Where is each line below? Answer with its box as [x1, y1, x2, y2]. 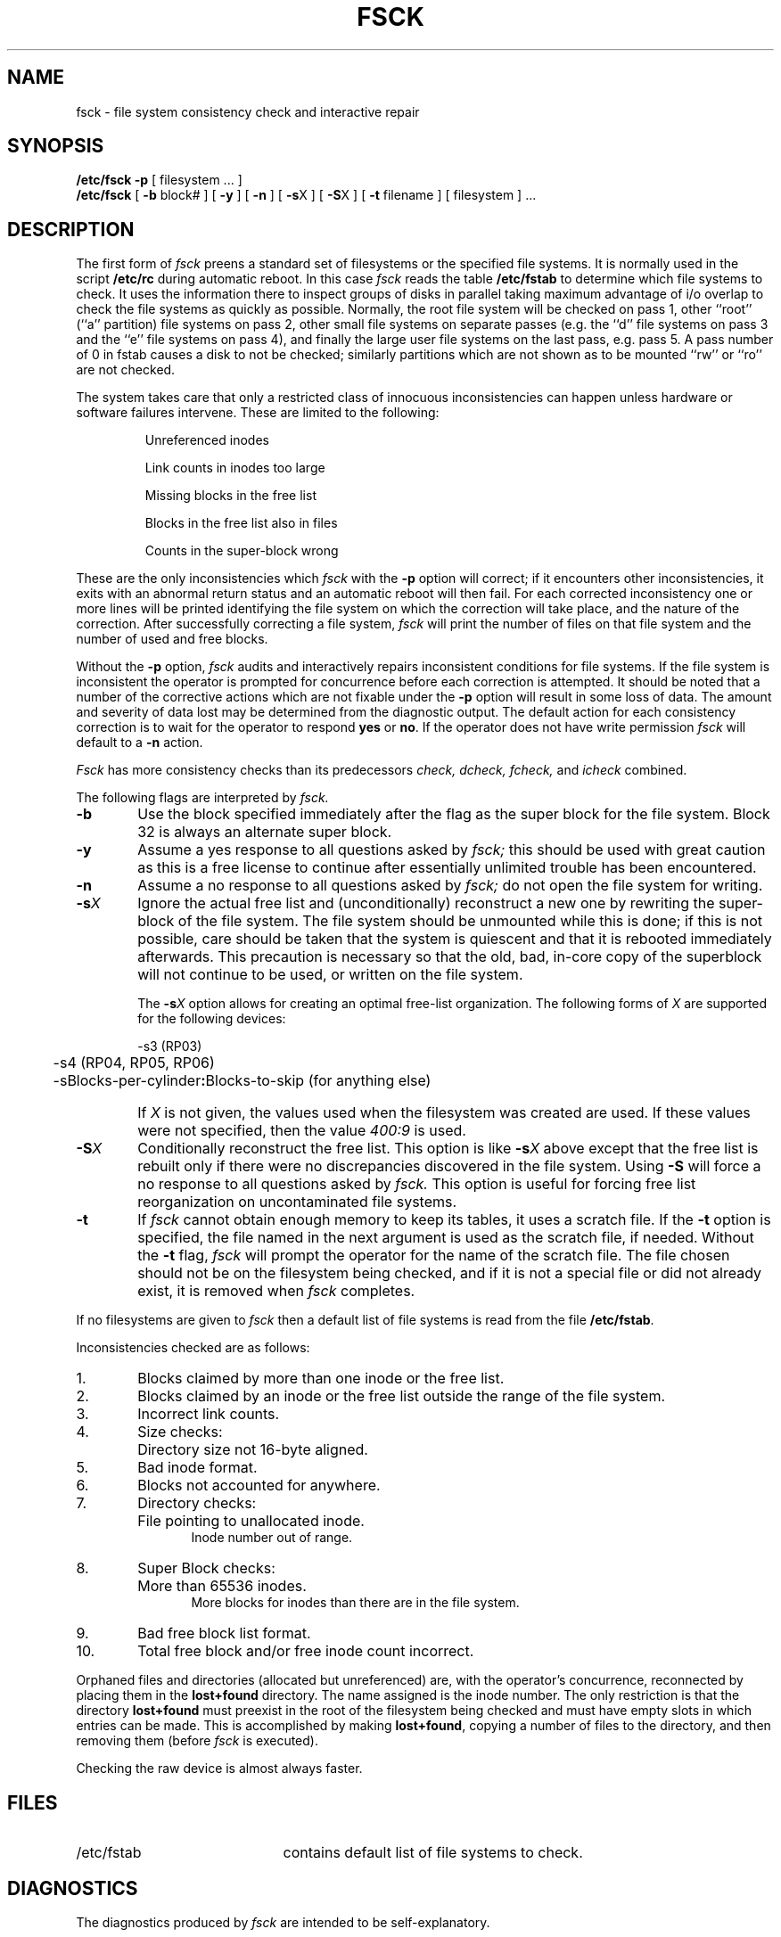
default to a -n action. [76, 735, 203, 751]
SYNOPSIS [7, 135, 104, 158]
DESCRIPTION [7, 218, 135, 241]
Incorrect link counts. [137, 1405, 280, 1424]
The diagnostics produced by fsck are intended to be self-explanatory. [76, 1914, 490, 1930]
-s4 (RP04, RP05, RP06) [53, 1054, 215, 1072]
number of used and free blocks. [76, 631, 268, 647]
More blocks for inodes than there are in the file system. [191, 1595, 520, 1611]
